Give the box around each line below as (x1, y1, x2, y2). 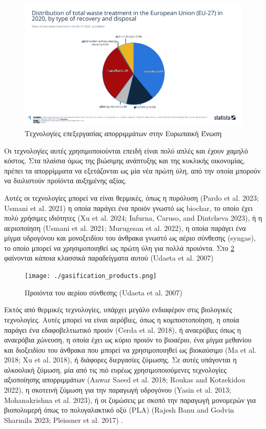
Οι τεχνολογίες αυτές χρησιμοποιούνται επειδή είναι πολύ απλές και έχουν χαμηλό (4, 145, 248, 156)
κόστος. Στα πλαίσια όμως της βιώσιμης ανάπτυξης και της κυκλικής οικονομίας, (4, 155, 245, 166)
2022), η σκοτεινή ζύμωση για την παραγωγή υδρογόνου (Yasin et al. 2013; (4, 384, 231, 395)
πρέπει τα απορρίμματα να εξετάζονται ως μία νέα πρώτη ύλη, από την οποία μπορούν (4, 165, 261, 176)
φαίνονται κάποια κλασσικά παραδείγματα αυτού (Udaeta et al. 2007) (4, 252, 214, 263)
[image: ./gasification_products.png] (25, 272, 157, 280)
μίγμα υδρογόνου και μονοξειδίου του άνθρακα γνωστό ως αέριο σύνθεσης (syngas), (4, 232, 256, 243)
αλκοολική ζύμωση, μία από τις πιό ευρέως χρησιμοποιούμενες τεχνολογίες (4, 364, 227, 375)
